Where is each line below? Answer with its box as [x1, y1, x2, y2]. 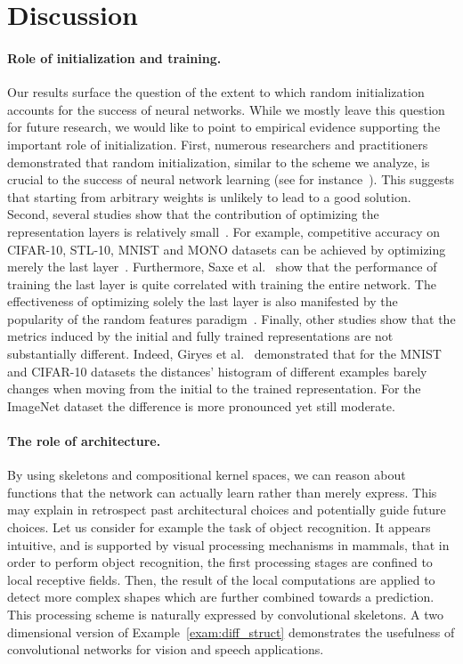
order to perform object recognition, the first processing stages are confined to [7, 553, 433, 571]
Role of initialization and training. [7, 48, 222, 67]
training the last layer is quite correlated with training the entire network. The [7, 274, 436, 293]
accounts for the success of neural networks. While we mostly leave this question [7, 100, 445, 118]
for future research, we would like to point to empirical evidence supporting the [7, 117, 441, 136]
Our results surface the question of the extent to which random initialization [7, 83, 425, 101]
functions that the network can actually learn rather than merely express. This [7, 482, 437, 501]
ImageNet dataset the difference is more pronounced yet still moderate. [7, 396, 395, 415]
